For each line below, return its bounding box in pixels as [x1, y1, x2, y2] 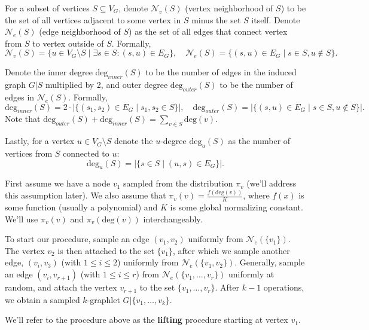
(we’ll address [246, 177, 297, 190]
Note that [5, 112, 41, 125]
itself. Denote [251, 13, 300, 26]
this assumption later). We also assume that [5, 189, 166, 201]
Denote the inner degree [5, 66, 93, 78]
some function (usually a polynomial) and [5, 201, 158, 213]
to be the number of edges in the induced [145, 66, 297, 78]
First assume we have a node [5, 177, 111, 190]
